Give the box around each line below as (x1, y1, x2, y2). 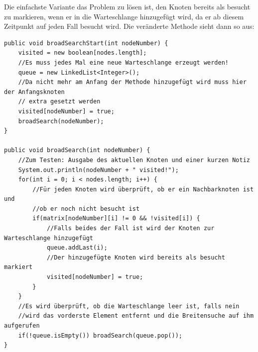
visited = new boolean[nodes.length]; (18, 49, 147, 57)
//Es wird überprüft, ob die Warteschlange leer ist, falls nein (18, 302, 240, 310)
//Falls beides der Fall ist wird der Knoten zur (46, 225, 215, 232)
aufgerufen (4, 322, 40, 329)
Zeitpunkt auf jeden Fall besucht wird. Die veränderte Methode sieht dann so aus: (4, 21, 255, 31)
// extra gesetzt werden (18, 98, 101, 105)
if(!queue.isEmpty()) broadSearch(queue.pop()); (18, 332, 182, 339)
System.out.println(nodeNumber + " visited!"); (18, 166, 179, 174)
